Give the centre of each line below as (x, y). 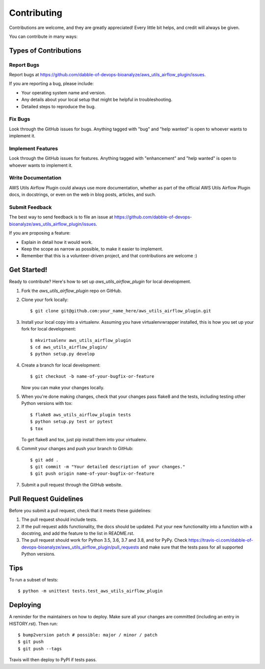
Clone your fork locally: (45, 300)
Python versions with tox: (47, 403)
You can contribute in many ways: (43, 36)
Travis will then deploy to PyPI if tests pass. (53, 660)
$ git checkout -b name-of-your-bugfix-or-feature (92, 377)
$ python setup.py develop (63, 354)
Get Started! (28, 270)
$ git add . (44, 460)
